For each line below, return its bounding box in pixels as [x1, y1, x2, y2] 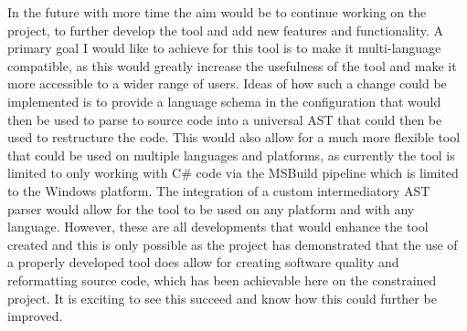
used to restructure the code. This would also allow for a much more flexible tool [7, 128, 461, 147]
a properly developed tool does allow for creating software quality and [7, 253, 399, 272]
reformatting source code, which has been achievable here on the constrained [7, 270, 437, 289]
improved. [7, 306, 63, 326]
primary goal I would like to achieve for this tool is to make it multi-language [7, 38, 441, 57]
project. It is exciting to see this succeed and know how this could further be [7, 288, 437, 307]
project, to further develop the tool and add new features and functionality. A [7, 20, 444, 39]
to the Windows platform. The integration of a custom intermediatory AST [7, 181, 430, 200]
